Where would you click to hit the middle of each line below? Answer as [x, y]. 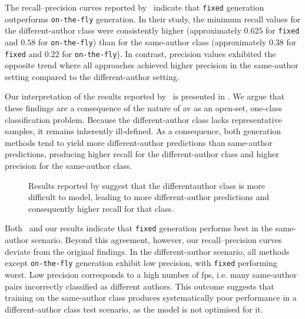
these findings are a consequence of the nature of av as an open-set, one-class [144, 108]
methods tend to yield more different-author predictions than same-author [139, 142]
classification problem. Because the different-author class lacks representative [143, 119]
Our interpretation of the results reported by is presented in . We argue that [145, 96]
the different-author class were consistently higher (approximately [123, 30]
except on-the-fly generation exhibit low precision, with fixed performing [141, 263]
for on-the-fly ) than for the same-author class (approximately [152, 41]
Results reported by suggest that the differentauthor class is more [147, 185]
